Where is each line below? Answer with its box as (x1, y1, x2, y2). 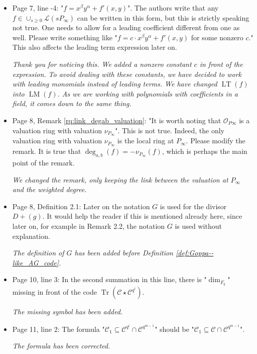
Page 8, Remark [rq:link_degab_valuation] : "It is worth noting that (12, 115, 221, 125)
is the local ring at (117, 135, 174, 146)
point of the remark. (12, 157, 75, 168)
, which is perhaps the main (162, 146, 247, 156)
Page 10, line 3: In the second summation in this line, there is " (12, 274, 207, 285)
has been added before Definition (74, 247, 173, 258)
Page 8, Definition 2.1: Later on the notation (12, 201, 150, 211)
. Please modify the (186, 135, 245, 146)
